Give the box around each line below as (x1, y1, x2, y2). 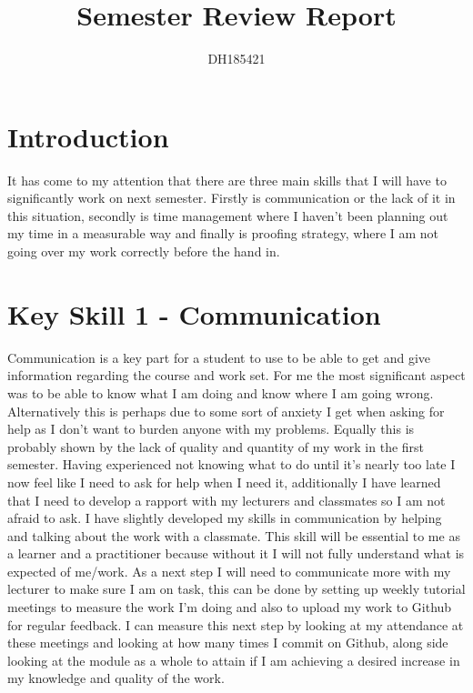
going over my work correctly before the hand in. (7, 242, 280, 261)
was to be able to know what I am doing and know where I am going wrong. (7, 383, 434, 402)
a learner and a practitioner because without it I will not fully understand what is (7, 544, 465, 563)
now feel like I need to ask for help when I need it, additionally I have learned (7, 472, 441, 491)
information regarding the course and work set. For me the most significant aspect (7, 366, 466, 385)
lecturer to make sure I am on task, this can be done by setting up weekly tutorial (7, 579, 466, 598)
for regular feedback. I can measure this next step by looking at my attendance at (7, 615, 464, 634)
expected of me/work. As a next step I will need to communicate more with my (7, 561, 451, 580)
